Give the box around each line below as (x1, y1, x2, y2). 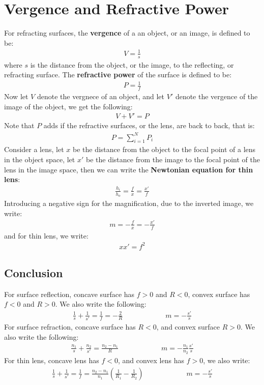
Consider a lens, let (4, 144, 64, 155)
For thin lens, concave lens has (4, 354, 99, 365)
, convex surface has (188, 288, 250, 299)
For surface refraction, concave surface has (4, 321, 136, 332)
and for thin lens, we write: (4, 230, 89, 241)
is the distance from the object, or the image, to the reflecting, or (30, 59, 234, 70)
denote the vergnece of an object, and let (37, 91, 165, 102)
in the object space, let (4, 154, 75, 164)
